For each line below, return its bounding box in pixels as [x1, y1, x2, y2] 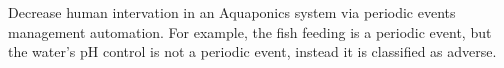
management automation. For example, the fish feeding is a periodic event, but [8, 21, 492, 42]
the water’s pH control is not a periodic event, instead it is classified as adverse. [8, 41, 497, 62]
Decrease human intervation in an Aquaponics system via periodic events [8, 2, 456, 22]
